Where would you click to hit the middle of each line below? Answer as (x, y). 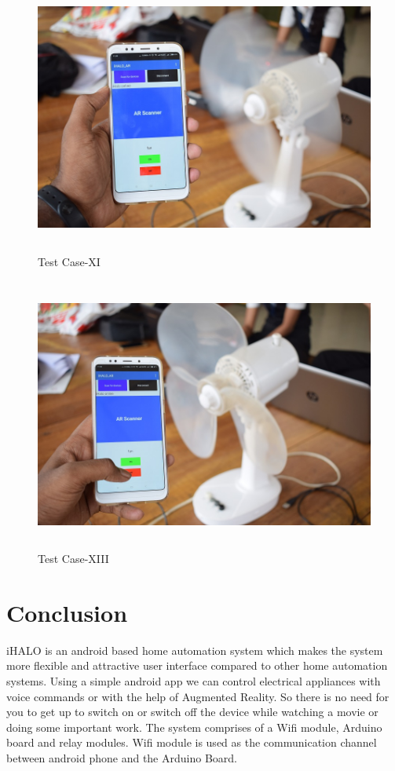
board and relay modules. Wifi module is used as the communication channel (192, 742)
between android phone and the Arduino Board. (122, 757)
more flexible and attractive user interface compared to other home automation (197, 665)
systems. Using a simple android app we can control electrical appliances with (194, 681)
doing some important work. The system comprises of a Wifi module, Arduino (194, 727)
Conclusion (67, 612)
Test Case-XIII (73, 559)
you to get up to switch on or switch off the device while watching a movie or (192, 712)
